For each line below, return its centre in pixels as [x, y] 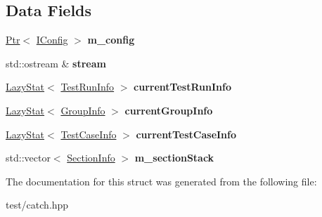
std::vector [28, 158]
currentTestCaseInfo [186, 134]
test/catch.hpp [37, 205]
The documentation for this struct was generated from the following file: [161, 181]
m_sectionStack [174, 158]
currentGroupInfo [169, 110]
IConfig [52, 40]
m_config [111, 40]
